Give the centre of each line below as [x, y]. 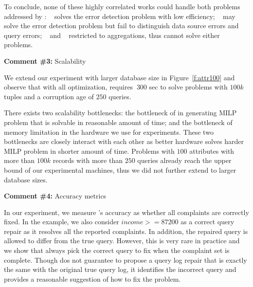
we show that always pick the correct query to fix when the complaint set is [117, 250]
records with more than [88, 160]
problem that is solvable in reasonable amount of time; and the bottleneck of [118, 122]
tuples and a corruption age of [49, 96]
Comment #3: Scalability [45, 61]
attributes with [212, 151]
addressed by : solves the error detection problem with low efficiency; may [120, 16]
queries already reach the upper [184, 160]
